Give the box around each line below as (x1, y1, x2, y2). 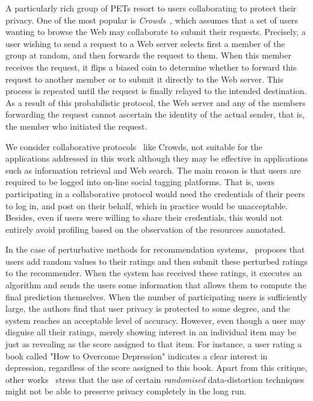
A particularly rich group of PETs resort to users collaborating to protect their (5, 2, 297, 14)
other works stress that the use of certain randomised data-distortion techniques (5, 373, 305, 385)
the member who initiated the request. (5, 119, 147, 132)
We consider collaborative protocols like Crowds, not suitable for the (5, 140, 262, 153)
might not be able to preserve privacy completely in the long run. (5, 385, 247, 397)
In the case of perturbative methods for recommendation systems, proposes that (5, 243, 305, 256)
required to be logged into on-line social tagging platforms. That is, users (5, 175, 275, 188)
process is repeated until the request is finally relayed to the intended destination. (5, 84, 307, 97)
